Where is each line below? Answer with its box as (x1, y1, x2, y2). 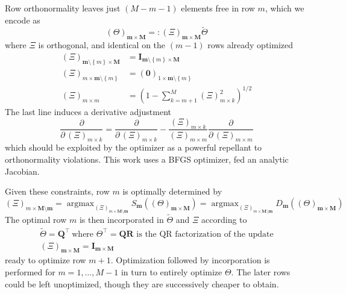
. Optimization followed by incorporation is (110, 254, 270, 266)
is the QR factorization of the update (136, 230, 274, 239)
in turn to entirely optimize (121, 266, 222, 278)
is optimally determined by (122, 185, 222, 198)
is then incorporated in (79, 213, 164, 225)
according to (201, 213, 247, 225)
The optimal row (5, 213, 67, 225)
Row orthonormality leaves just (5, 2, 121, 14)
